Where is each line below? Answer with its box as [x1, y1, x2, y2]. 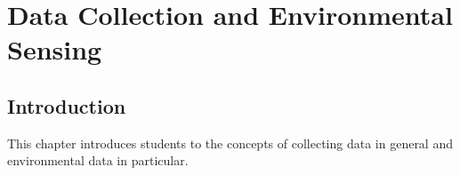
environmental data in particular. [7, 151, 189, 170]
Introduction [7, 91, 126, 119]
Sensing [7, 31, 102, 68]
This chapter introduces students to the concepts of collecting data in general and [7, 133, 453, 152]
